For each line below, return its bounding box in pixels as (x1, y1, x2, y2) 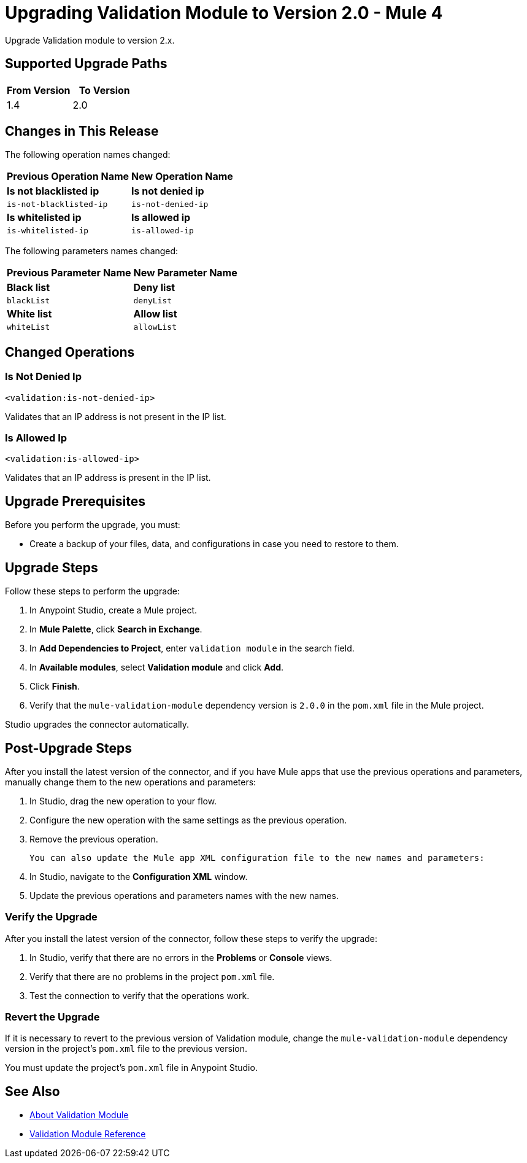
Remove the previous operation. (29, 833, 158, 844)
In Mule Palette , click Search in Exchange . (29, 624, 202, 635)
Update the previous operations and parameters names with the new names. (29, 890, 339, 901)
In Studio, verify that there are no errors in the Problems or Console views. (29, 952, 333, 963)
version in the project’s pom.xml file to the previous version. (5, 1043, 248, 1054)
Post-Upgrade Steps (5, 740, 133, 756)
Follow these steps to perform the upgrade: (5, 586, 180, 597)
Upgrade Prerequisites (5, 493, 145, 509)
